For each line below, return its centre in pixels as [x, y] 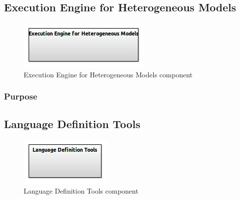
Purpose [21, 96]
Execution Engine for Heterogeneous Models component [108, 74]
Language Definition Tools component [81, 191]
